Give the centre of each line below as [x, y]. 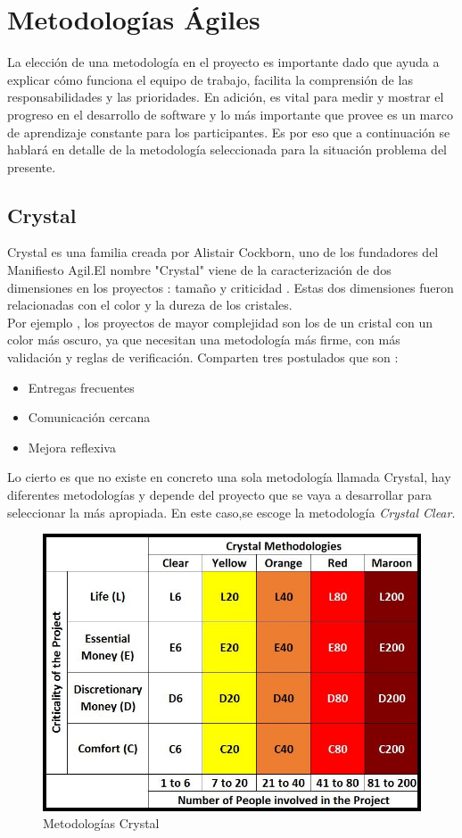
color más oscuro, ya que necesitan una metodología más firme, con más [204, 340]
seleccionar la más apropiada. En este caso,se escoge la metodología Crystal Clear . [231, 512]
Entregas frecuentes [81, 387]
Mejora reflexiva [72, 447]
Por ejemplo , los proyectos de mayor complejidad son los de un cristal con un [220, 322]
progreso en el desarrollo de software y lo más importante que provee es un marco [230, 114]
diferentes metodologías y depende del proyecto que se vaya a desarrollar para [220, 495]
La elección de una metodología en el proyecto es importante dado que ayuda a [223, 62]
